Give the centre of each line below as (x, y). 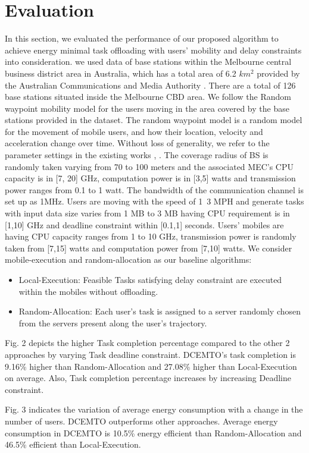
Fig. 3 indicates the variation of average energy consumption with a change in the (154, 409)
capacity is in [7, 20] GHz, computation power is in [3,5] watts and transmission (150, 178)
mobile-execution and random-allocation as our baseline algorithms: (128, 259)
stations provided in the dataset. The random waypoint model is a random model (154, 120)
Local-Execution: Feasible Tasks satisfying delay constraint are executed (150, 279)
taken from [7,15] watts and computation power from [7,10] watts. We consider (149, 248)
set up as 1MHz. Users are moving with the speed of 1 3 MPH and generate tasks (154, 201)
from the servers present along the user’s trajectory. (113, 323)
